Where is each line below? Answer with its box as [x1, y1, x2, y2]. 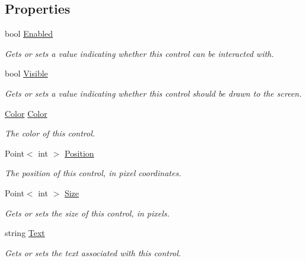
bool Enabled [5, 27, 53, 40]
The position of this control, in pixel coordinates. [5, 167, 181, 179]
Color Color [5, 107, 47, 119]
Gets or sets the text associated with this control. [5, 246, 181, 259]
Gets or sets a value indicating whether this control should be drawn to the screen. [5, 87, 302, 99]
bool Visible [5, 67, 48, 79]
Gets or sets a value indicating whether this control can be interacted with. [5, 47, 274, 59]
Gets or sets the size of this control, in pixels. [5, 206, 170, 219]
